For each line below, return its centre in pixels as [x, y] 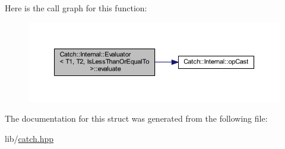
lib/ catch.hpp [29, 139]
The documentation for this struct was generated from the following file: [136, 118]
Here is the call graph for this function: [76, 8]
